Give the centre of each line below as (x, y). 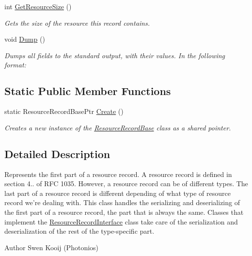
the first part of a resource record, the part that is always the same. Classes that (124, 212)
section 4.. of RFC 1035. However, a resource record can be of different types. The (126, 184)
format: (15, 65)
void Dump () (25, 39)
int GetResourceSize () (38, 6)
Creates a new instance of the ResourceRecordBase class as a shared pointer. (118, 127)
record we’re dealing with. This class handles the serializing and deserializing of (122, 202)
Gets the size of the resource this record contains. (77, 23)
